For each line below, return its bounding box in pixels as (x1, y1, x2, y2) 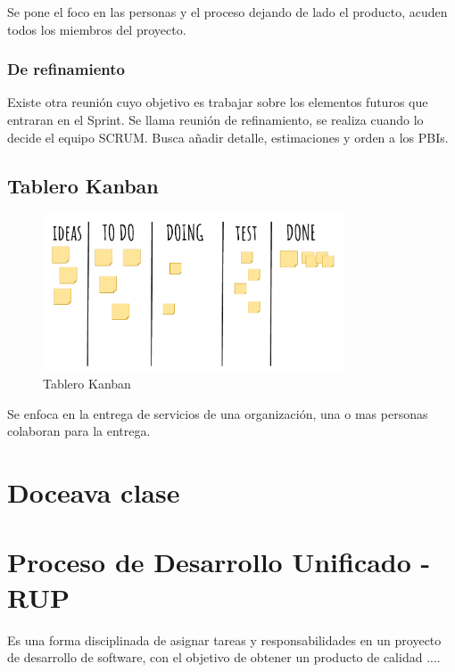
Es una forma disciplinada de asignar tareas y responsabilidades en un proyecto (7, 630, 442, 649)
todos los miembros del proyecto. (7, 20, 186, 38)
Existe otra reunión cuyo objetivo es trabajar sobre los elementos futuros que (7, 93, 428, 111)
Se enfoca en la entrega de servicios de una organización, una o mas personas (7, 404, 428, 422)
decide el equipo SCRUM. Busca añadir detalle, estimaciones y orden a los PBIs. (7, 127, 449, 146)
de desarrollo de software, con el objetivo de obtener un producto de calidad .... (7, 648, 441, 667)
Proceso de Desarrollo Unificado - (7, 544, 431, 580)
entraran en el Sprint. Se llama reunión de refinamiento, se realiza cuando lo (7, 111, 424, 128)
